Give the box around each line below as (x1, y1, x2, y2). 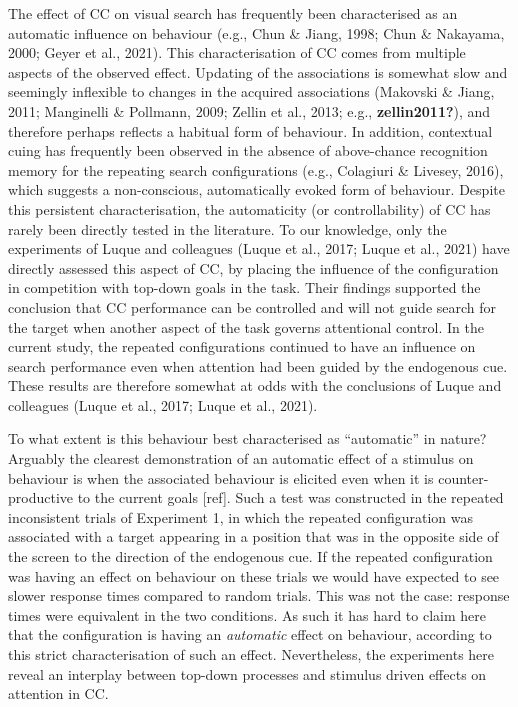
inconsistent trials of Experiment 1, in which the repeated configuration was (8, 506, 474, 527)
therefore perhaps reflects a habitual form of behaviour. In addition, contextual (8, 120, 493, 141)
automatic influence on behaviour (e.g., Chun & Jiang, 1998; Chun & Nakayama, (8, 22, 505, 43)
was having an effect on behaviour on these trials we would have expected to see (8, 565, 500, 586)
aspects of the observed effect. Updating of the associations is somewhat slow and (8, 61, 508, 82)
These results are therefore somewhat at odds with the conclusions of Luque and (8, 375, 502, 396)
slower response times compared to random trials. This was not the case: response (8, 585, 510, 606)
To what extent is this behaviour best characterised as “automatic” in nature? (8, 428, 487, 449)
